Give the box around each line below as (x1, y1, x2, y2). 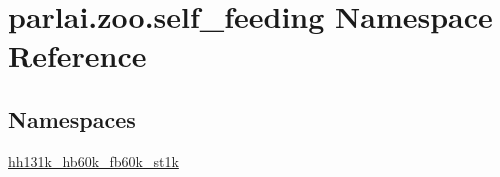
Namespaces (8, 103, 136, 134)
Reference (8, 35, 147, 76)
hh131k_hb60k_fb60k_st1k (8, 150, 179, 171)
